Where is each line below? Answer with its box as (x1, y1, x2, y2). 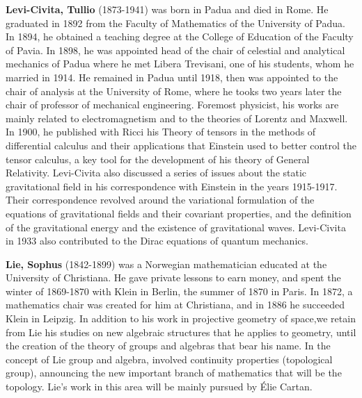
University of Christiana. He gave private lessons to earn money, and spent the (6, 270, 341, 285)
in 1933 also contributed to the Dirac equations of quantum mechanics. (6, 233, 308, 248)
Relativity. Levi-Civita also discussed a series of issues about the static (6, 165, 307, 180)
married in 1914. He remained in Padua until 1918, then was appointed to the (6, 69, 338, 84)
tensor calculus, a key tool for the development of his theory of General (6, 151, 310, 166)
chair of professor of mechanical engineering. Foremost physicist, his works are (6, 97, 339, 112)
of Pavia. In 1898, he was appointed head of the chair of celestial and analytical (6, 42, 345, 57)
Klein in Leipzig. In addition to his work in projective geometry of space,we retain (6, 311, 356, 326)
